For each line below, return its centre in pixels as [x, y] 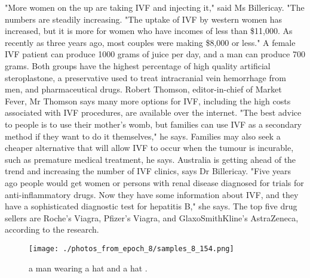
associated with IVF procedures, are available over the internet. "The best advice [153, 112]
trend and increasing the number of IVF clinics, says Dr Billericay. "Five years [148, 171]
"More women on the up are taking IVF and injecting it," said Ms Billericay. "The [155, 7]
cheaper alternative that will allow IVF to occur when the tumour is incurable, [149, 148]
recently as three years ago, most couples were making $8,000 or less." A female [150, 42]
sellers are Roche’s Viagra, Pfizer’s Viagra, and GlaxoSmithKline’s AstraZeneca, [152, 217]
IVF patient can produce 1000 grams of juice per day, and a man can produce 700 [155, 54]
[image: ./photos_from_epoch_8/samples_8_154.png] [131, 248]
